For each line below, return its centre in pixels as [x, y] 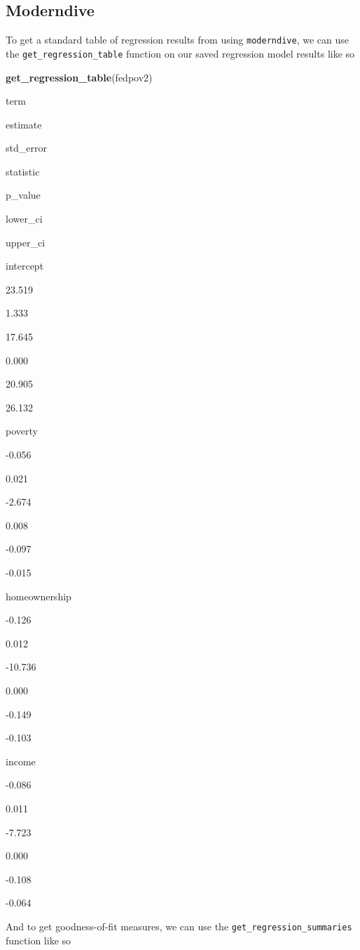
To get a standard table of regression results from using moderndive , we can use [177, 40]
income [21, 761]
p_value [23, 195]
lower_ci [24, 219]
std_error [26, 148]
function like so [39, 940]
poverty [22, 431]
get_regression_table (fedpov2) [79, 77]
